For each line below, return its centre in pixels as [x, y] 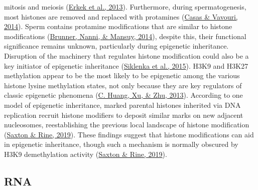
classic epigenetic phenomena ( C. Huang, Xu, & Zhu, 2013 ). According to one [123, 95]
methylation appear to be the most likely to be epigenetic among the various [122, 75]
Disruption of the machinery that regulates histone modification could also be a [126, 55]
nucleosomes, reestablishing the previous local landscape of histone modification [127, 125]
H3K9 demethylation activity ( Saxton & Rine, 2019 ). [86, 154]
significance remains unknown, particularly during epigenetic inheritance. [116, 46]
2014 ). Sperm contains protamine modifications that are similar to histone [118, 26]
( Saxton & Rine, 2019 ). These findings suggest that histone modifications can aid [129, 134]
